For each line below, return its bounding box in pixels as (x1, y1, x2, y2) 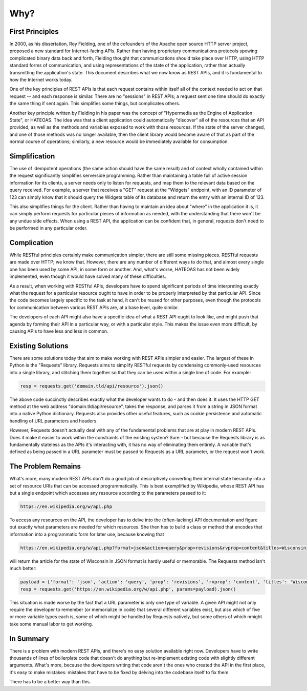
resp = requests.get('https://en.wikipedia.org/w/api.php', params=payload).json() (20, 586, 236, 592)
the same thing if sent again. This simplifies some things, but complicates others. (9, 100, 180, 107)
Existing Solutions (9, 341, 69, 350)
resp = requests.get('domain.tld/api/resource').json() (20, 383, 164, 389)
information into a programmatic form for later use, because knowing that (9, 531, 164, 537)
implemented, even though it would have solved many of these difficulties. (9, 273, 166, 279)
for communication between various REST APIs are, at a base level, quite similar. (9, 304, 179, 310)
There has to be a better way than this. (9, 679, 91, 685)
